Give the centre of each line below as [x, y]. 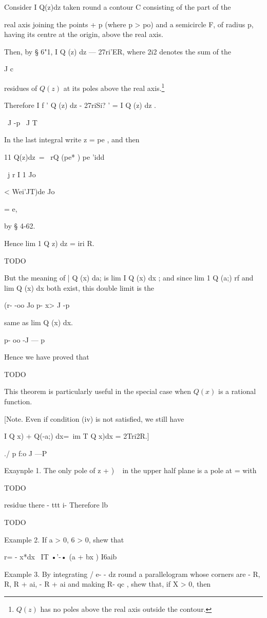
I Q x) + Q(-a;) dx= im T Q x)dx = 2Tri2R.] [77, 436]
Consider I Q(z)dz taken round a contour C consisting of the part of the [118, 7]
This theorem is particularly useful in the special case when [98, 391]
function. [18, 401]
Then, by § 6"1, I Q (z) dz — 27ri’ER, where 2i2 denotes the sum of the [118, 51]
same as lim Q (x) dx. [39, 322]
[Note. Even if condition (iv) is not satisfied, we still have [94, 418]
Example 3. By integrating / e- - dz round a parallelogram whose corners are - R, [132, 574]
